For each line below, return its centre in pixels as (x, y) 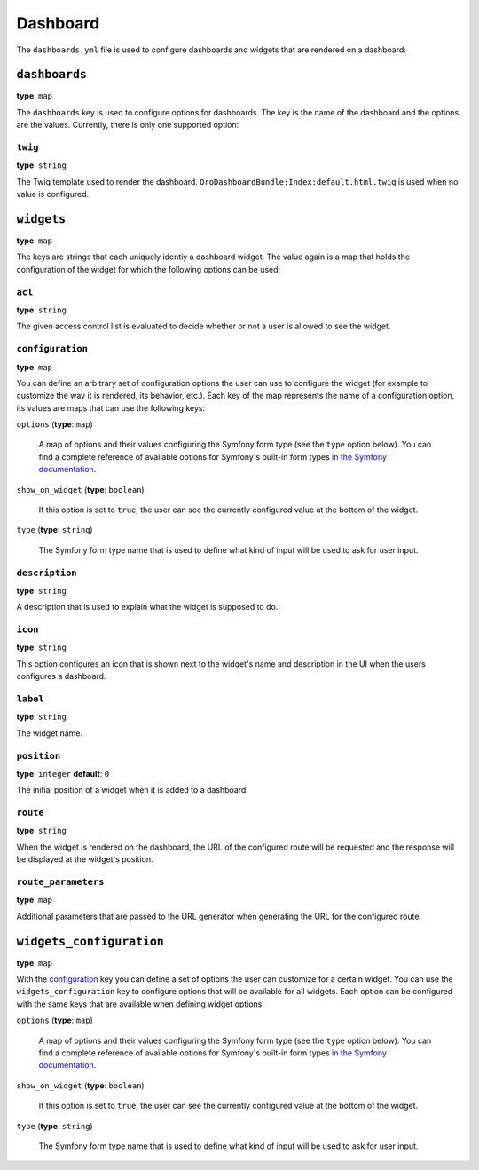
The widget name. (50, 733)
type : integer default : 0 (63, 773)
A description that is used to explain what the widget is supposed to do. (147, 607)
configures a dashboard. (61, 676)
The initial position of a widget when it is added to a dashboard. (132, 790)
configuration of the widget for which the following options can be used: (149, 269)
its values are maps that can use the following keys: (111, 407)
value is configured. (53, 194)
